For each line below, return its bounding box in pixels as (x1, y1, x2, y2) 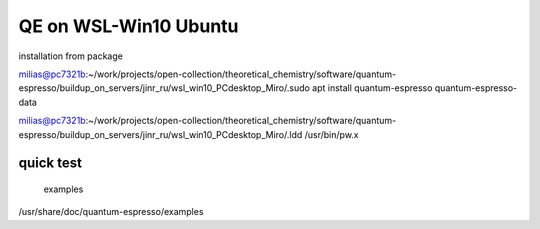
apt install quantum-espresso (311, 82, 433, 94)
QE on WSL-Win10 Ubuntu (18, 15, 239, 37)
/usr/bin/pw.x (304, 128, 359, 140)
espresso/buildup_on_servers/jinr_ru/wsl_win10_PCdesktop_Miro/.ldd (18, 128, 303, 140)
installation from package (18, 50, 124, 62)
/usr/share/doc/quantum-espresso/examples (18, 206, 204, 218)
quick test (18, 155, 82, 172)
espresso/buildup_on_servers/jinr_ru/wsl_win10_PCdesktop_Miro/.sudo (18, 82, 310, 94)
